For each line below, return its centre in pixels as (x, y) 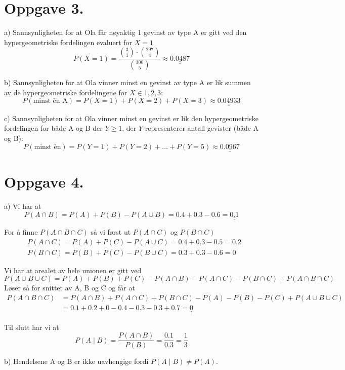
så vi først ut (111, 232)
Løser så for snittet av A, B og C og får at (70, 288)
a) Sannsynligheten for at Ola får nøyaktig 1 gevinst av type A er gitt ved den (125, 32)
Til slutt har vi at (32, 327)
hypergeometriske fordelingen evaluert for (68, 42)
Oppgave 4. (44, 182)
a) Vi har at (23, 206)
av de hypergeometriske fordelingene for (66, 92)
